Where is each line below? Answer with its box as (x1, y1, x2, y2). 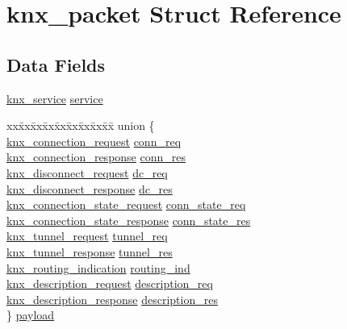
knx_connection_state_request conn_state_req (6, 196, 246, 213)
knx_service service (6, 90, 103, 106)
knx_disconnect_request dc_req (6, 164, 168, 181)
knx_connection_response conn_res (6, 148, 186, 165)
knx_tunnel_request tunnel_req (6, 227, 168, 244)
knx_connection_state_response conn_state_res (6, 211, 251, 228)
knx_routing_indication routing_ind (6, 259, 190, 276)
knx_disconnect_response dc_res (6, 180, 173, 197)
